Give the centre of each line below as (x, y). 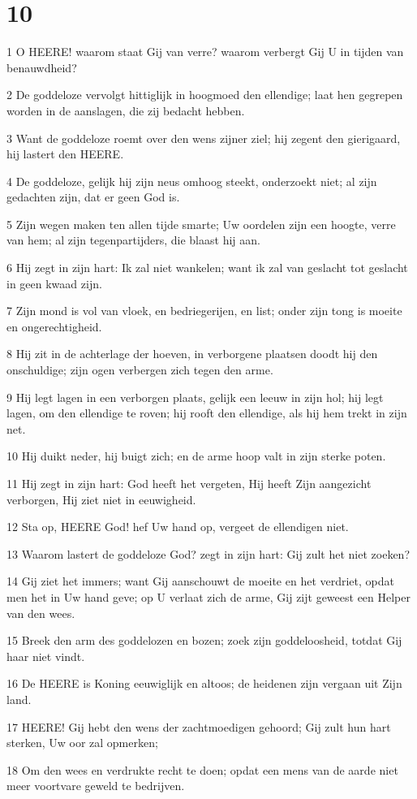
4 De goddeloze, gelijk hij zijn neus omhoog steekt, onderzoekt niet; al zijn (192, 181)
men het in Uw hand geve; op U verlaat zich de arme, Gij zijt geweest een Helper (208, 596)
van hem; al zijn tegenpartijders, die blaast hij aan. (133, 240)
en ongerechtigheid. (54, 326)
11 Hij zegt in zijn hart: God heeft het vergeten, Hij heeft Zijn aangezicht (189, 483)
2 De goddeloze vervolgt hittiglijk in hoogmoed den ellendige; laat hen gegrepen (205, 95)
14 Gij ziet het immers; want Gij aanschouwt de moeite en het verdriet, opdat (200, 581)
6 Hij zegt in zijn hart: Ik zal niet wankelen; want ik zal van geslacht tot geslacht (207, 268)
